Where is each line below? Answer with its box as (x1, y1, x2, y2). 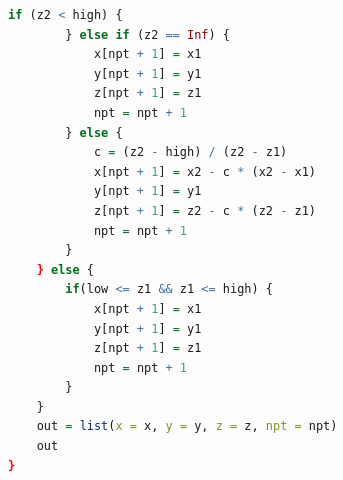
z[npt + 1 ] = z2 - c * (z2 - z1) (93, 203, 316, 218)
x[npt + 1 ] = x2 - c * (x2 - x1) (93, 164, 316, 179)
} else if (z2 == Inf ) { (65, 27, 230, 42)
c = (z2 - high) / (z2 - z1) (93, 145, 288, 160)
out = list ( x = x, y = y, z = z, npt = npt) (36, 419, 338, 434)
